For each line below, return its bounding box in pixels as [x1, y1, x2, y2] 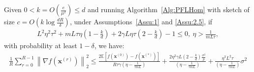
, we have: [94, 40, 125, 51]
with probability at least [4, 40, 77, 51]
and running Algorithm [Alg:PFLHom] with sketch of [87, 4, 250, 14]
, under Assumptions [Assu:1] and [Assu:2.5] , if [69, 17, 213, 26]
